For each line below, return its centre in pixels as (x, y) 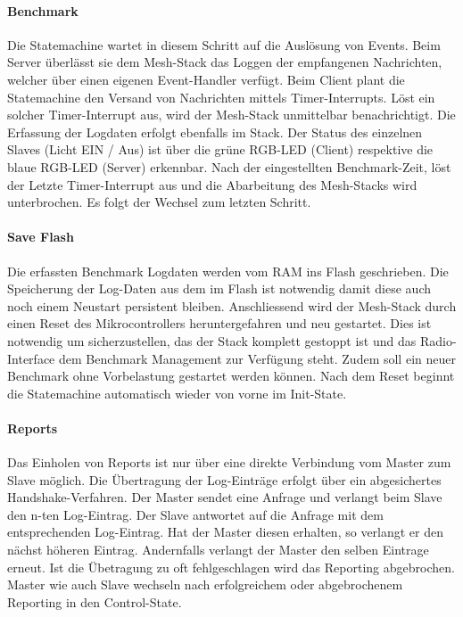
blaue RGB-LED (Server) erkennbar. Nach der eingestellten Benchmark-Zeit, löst (229, 166)
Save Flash (41, 237)
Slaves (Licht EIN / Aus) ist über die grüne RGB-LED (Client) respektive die (220, 149)
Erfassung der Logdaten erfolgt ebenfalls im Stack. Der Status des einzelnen (215, 132)
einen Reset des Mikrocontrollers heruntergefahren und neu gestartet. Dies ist (219, 323)
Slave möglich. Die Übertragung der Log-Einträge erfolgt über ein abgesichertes (224, 479)
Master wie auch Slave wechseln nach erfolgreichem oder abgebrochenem (205, 584)
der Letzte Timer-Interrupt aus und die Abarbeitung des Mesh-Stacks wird (212, 184)
